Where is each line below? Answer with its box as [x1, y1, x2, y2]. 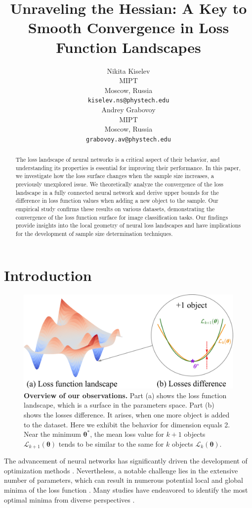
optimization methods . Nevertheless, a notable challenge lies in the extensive [4, 465, 238, 475]
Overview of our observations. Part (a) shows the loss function [24, 390, 227, 400]
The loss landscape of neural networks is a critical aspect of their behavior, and [15, 155, 220, 164]
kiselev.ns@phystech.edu [87, 97, 169, 104]
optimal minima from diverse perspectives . [4, 494, 135, 505]
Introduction [4, 265, 92, 285]
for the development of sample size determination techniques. [15, 230, 173, 238]
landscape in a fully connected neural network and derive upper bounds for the [15, 188, 219, 196]
